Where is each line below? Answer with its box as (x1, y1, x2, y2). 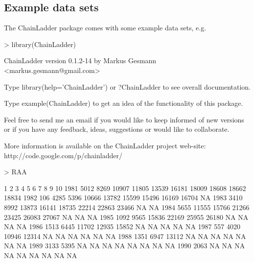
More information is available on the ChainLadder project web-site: (4, 140, 206, 150)
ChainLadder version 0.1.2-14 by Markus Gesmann (4, 55, 156, 66)
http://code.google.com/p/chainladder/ (4, 150, 122, 160)
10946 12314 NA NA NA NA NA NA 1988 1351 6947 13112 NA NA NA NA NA (4, 231, 246, 241)
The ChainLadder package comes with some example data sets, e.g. (4, 23, 207, 33)
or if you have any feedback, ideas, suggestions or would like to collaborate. (4, 124, 230, 134)
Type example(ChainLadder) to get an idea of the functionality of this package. (4, 98, 243, 108)
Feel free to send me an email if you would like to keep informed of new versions (4, 114, 244, 124)
